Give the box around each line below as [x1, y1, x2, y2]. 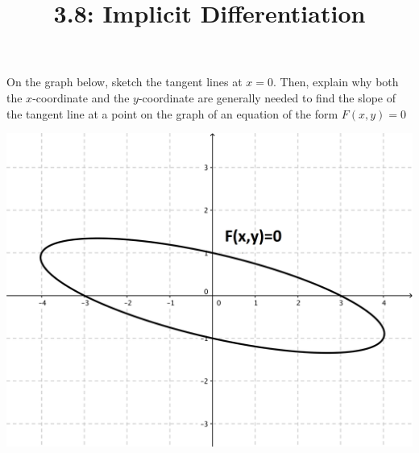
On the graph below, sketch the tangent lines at [6, 73, 243, 90]
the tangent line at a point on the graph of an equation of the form [6, 105, 338, 122]
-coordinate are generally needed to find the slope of [138, 89, 396, 106]
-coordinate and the [32, 89, 130, 106]
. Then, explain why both [272, 73, 399, 90]
